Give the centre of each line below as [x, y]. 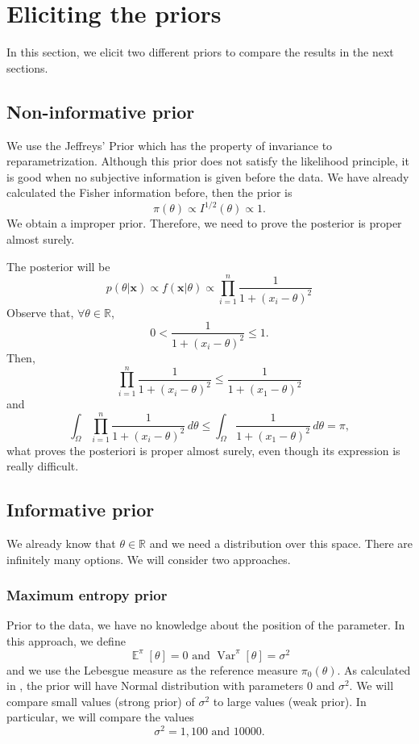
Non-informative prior [101, 111]
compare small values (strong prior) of [101, 701]
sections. [27, 67]
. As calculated [374, 669]
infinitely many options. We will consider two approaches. [149, 559]
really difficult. [43, 466]
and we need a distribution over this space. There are [281, 543]
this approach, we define [66, 640]
